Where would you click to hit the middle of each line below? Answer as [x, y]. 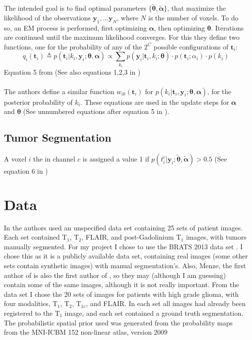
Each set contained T [36, 237]
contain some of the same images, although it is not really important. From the [122, 284]
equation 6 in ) [26, 170]
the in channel [54, 158]
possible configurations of [191, 46]
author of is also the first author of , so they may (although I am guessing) [115, 275]
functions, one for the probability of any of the [73, 46]
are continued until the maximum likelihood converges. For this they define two [122, 37]
